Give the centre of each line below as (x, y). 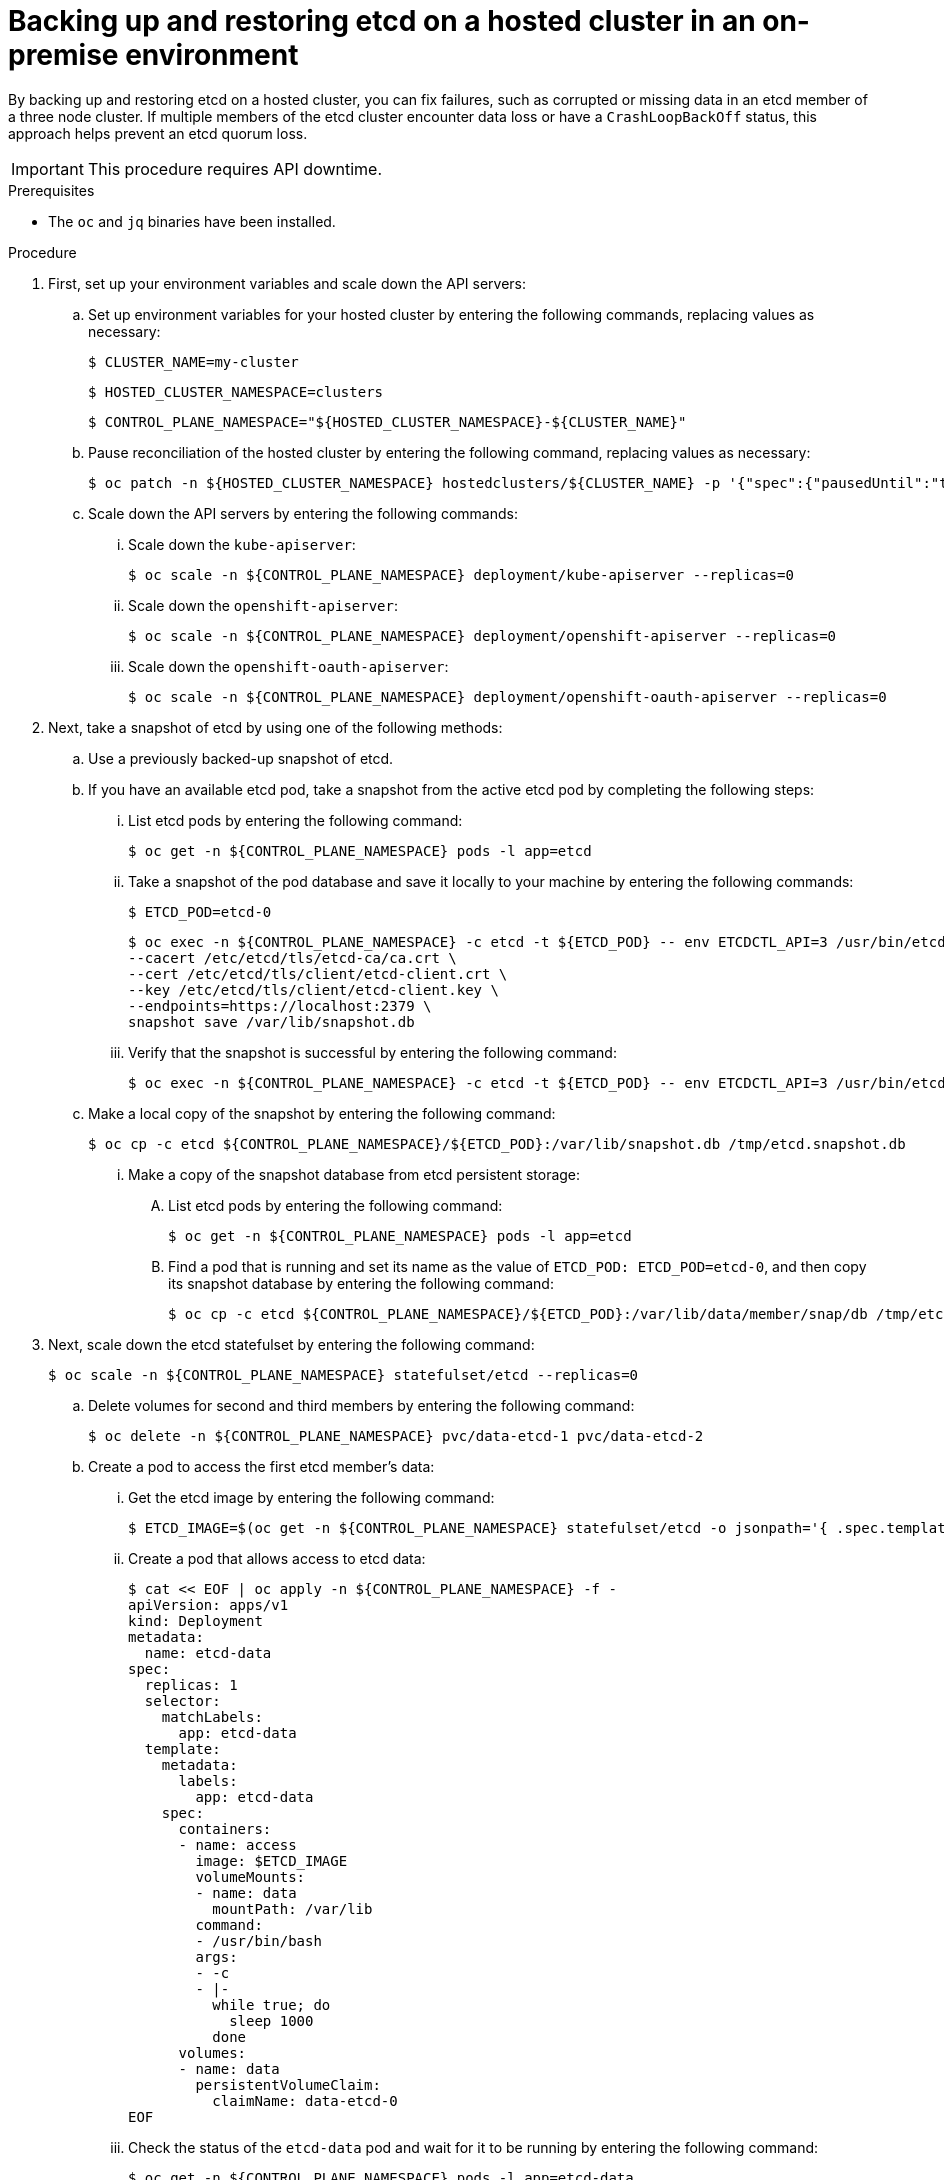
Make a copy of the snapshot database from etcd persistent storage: (354, 1174)
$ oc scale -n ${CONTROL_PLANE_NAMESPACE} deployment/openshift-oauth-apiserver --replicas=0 (507, 696)
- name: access (237, 1844)
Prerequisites (51, 190)
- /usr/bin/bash (258, 1940)
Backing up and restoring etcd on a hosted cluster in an (382, 21)
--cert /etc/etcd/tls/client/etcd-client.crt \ (318, 973)
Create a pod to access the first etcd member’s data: (261, 1466)
